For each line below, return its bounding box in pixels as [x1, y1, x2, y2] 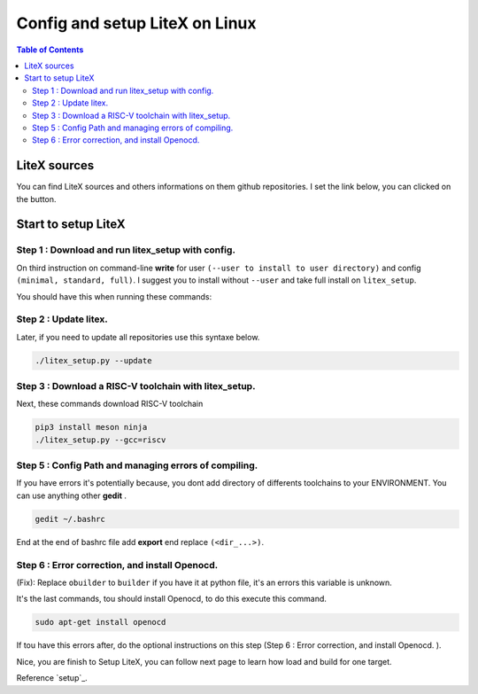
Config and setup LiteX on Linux [16, 13, 257, 33]
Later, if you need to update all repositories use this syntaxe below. [16, 331, 260, 342]
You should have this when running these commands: [16, 291, 212, 301]
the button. [16, 193, 57, 204]
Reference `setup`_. [16, 673, 88, 683]
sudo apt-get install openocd [35, 617, 166, 628]
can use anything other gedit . [16, 490, 127, 501]
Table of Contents [16, 44, 84, 55]
